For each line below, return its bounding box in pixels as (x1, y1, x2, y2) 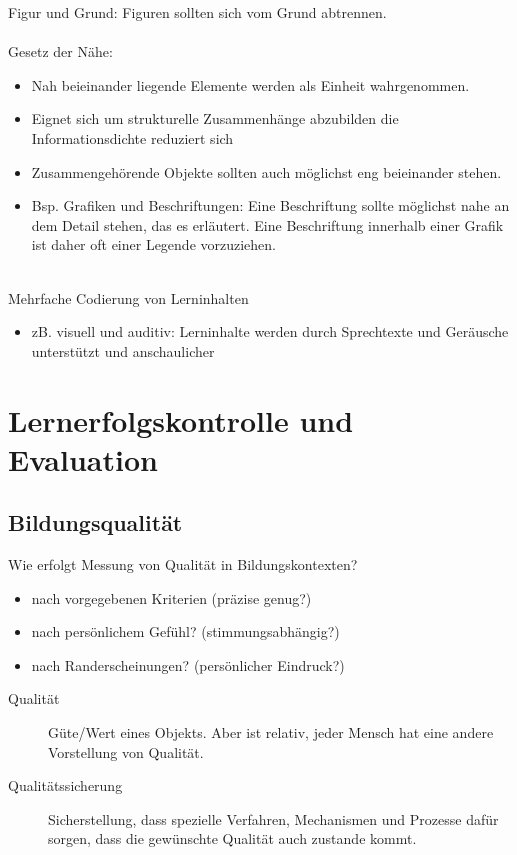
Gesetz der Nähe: (8, 41, 113, 62)
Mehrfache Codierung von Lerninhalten (8, 287, 249, 308)
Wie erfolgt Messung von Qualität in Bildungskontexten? (8, 554, 358, 575)
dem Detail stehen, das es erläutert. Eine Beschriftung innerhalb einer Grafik (31, 214, 504, 235)
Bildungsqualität (8, 507, 183, 538)
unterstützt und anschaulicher (31, 340, 215, 361)
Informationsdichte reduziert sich (31, 127, 234, 148)
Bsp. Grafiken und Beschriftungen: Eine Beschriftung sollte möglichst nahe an (31, 195, 510, 216)
